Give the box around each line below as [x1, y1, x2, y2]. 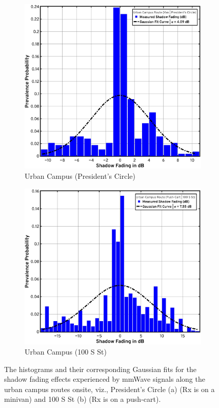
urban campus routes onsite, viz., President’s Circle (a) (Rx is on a [4, 383, 215, 394]
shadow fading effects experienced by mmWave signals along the [4, 374, 205, 384]
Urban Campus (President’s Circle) [25, 171, 135, 181]
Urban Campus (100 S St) [25, 346, 107, 357]
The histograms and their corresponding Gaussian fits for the [4, 363, 196, 374]
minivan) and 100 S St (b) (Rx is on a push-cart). [4, 394, 161, 404]
